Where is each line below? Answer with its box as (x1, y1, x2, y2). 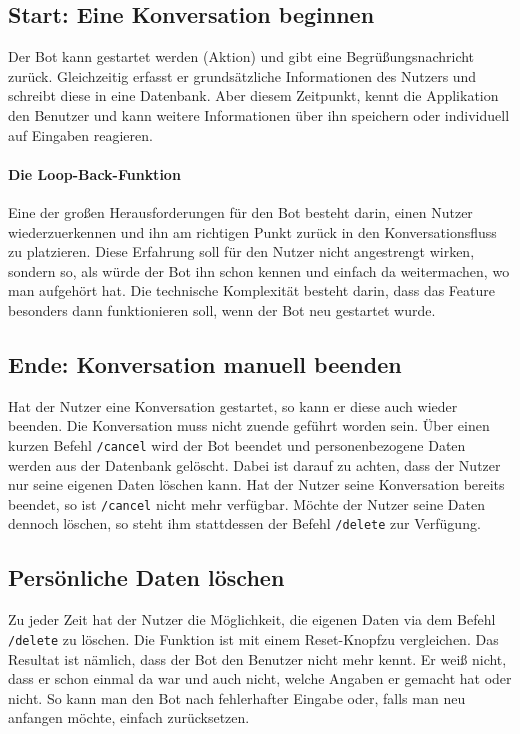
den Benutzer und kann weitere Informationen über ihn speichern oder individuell (8, 104, 510, 125)
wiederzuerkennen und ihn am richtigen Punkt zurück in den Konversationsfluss (8, 221, 497, 242)
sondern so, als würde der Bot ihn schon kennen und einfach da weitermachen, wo (8, 260, 510, 281)
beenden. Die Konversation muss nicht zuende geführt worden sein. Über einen (8, 415, 490, 436)
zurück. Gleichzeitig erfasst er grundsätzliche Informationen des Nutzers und (8, 65, 477, 86)
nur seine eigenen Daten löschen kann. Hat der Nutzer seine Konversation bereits (8, 474, 505, 495)
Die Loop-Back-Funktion (8, 163, 181, 184)
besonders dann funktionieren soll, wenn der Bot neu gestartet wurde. (8, 299, 436, 320)
